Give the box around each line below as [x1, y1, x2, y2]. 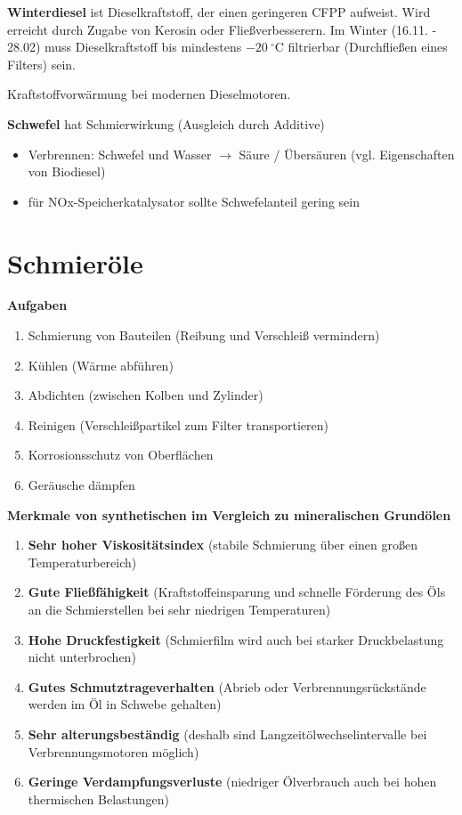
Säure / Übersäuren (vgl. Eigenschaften [239, 144, 455, 163]
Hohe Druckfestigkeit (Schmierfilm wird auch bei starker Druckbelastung [28, 630, 444, 648]
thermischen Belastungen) [28, 789, 170, 808]
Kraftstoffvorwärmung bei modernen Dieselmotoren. [7, 85, 291, 103]
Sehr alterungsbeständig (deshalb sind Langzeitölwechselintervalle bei [28, 724, 427, 743]
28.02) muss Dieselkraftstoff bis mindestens [7, 37, 242, 56]
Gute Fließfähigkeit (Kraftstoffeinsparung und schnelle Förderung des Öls [28, 583, 446, 601]
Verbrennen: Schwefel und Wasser [28, 144, 212, 163]
